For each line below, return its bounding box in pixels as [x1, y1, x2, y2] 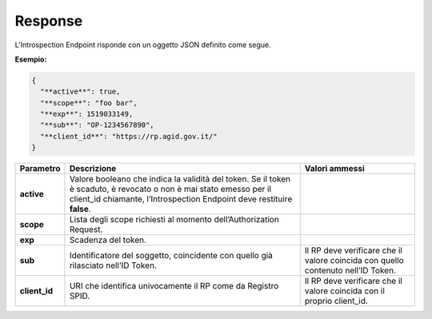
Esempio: [14, 54, 47, 64]
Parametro [19, 163, 61, 174]
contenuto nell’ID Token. [304, 265, 396, 276]
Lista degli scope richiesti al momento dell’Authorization [69, 214, 279, 225]
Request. [69, 224, 103, 235]
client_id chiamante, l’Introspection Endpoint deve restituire [69, 193, 293, 205]
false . [69, 204, 91, 215]
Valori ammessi [304, 163, 365, 174]
